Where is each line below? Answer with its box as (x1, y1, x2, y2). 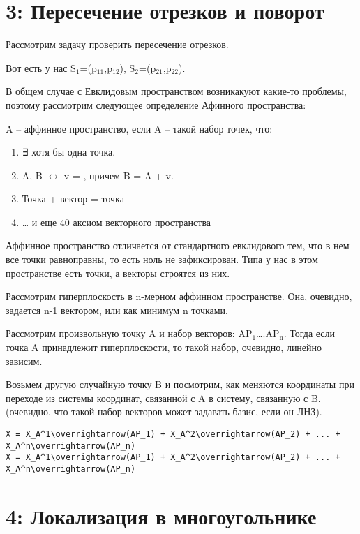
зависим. (6, 353, 43, 368)
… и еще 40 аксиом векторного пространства (22, 214, 211, 229)
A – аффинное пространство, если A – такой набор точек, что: (6, 121, 273, 135)
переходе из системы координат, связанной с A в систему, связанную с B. (6, 390, 321, 405)
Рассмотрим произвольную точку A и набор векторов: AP (6, 326, 253, 341)
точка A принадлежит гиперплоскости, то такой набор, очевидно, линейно (6, 340, 322, 355)
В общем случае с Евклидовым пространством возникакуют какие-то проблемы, (6, 84, 347, 98)
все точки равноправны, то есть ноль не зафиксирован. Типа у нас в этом (6, 252, 318, 267)
